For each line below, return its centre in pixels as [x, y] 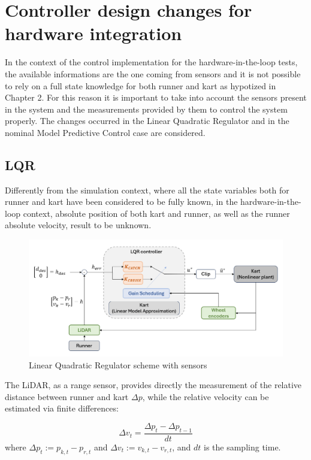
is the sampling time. [242, 447]
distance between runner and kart [67, 396]
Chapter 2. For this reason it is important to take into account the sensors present [156, 97]
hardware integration [93, 33]
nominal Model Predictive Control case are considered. [105, 132]
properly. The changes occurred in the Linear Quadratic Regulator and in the [147, 121]
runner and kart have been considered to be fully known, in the [121, 202]
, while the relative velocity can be [206, 396]
